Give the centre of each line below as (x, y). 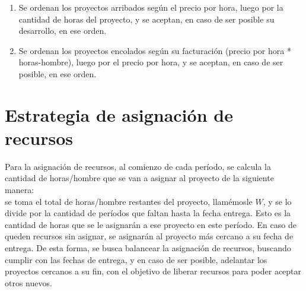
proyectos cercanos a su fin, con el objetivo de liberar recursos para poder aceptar (153, 271)
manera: (20, 190)
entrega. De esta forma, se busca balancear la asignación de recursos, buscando (148, 248)
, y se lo (277, 201)
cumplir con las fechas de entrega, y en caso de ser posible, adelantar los (136, 259)
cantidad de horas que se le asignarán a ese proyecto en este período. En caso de (151, 224)
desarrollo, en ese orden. (63, 31)
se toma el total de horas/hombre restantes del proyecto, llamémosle (129, 201)
